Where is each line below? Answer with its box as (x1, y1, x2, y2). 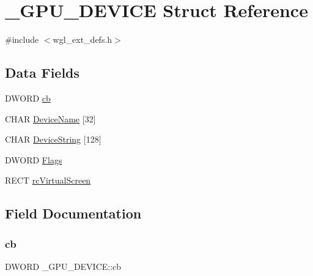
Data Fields (5, 63, 80, 82)
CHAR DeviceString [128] (5, 133, 101, 146)
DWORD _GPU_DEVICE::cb (5, 259, 122, 272)
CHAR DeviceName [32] (5, 112, 96, 125)
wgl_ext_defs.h (53, 33, 112, 46)
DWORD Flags (5, 153, 62, 166)
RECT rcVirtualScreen (5, 174, 91, 187)
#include (5, 33, 39, 46)
